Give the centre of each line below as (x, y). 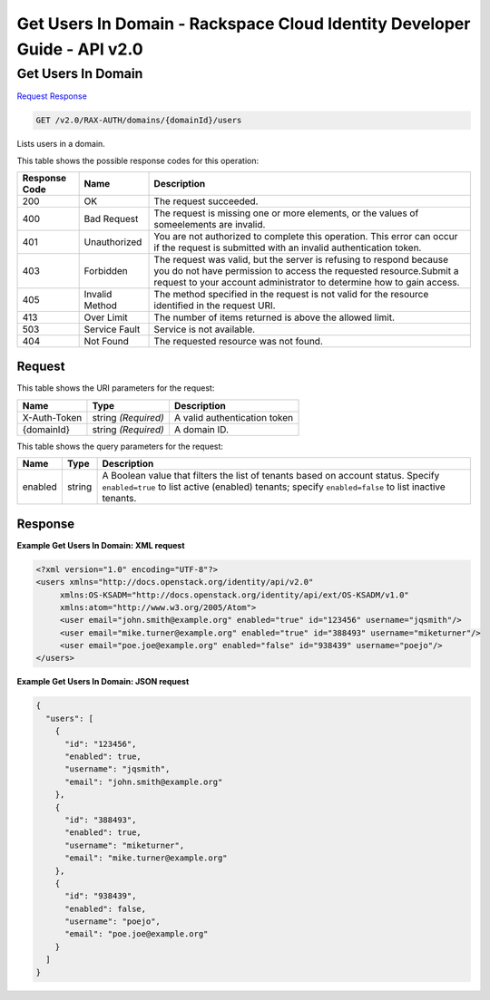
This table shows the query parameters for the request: (120, 446)
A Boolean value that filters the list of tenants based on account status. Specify (271, 476)
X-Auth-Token (52, 417)
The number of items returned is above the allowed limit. (274, 317)
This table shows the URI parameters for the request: (116, 388)
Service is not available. (205, 329)
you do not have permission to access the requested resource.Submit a (306, 270)
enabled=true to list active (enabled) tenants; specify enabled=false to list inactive (274, 487)
